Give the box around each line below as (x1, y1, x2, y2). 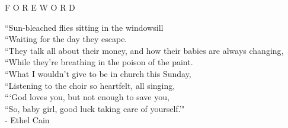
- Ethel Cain (5, 114, 50, 126)
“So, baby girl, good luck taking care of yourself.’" (5, 102, 185, 114)
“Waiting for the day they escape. (5, 33, 127, 45)
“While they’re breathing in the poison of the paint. (5, 56, 193, 68)
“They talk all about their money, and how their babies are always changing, (5, 44, 284, 56)
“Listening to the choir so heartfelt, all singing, (5, 79, 175, 91)
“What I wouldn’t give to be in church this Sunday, (5, 67, 191, 79)
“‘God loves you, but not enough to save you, (5, 91, 169, 103)
